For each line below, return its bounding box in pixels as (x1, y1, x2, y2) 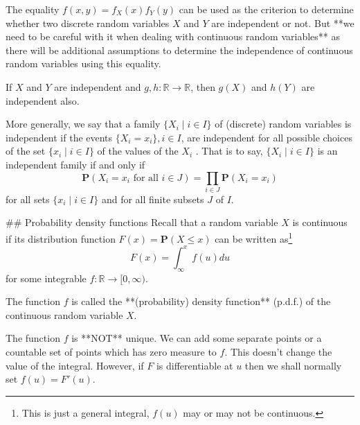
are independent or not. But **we (211, 15, 354, 30)
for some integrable (6, 270, 87, 285)
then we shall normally (244, 358, 342, 372)
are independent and (54, 79, 141, 94)
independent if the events (6, 130, 113, 144)
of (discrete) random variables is (215, 116, 352, 131)
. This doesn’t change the (224, 344, 332, 358)
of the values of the (97, 144, 179, 158)
